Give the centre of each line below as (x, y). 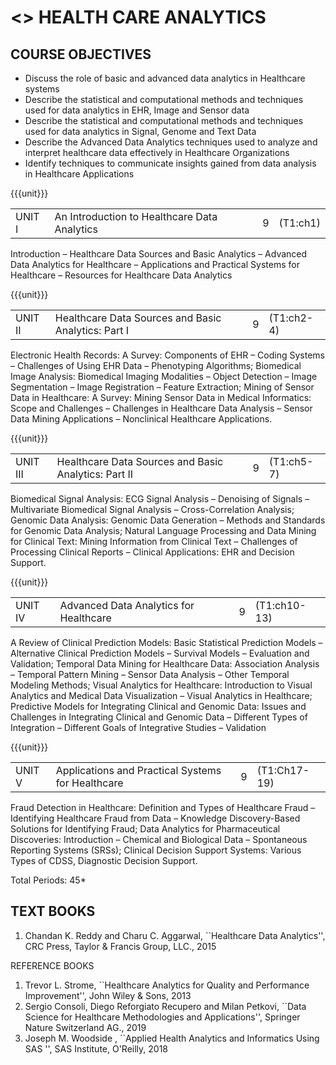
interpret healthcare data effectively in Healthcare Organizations (157, 152)
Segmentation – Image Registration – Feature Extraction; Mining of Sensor (162, 387)
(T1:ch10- (280, 605)
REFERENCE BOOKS (52, 965)
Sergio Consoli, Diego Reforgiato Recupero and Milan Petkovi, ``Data (165, 1006)
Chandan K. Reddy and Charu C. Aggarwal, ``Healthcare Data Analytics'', (175, 935)
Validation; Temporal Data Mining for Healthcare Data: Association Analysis (165, 664)
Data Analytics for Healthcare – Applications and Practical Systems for (155, 264)
